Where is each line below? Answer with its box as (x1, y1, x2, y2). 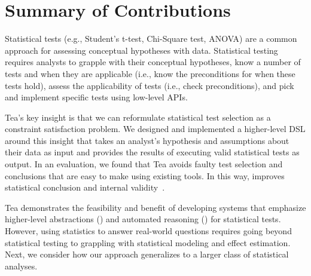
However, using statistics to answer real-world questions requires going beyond (5, 225, 292, 237)
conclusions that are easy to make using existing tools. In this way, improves (5, 169, 285, 182)
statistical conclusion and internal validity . (5, 181, 165, 194)
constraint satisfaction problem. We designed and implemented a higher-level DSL (5, 122, 306, 135)
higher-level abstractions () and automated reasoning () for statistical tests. (5, 213, 281, 225)
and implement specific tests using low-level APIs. (5, 91, 188, 103)
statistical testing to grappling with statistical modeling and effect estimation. (5, 236, 291, 249)
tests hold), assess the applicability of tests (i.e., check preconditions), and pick (5, 79, 294, 91)
